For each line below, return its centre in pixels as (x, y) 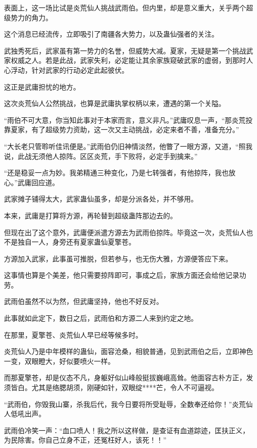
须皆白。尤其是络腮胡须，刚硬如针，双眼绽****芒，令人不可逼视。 (111, 387)
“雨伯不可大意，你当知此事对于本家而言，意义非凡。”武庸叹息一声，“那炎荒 (125, 120)
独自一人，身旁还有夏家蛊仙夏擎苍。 (76, 242)
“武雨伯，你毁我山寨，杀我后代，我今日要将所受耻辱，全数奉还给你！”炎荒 (125, 404)
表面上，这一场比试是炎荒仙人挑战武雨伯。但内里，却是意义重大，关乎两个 (125, 7)
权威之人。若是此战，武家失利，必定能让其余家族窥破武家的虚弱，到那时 (128, 60)
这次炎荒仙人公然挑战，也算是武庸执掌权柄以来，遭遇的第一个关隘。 (115, 103)
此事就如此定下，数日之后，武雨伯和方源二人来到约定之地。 (101, 318)
